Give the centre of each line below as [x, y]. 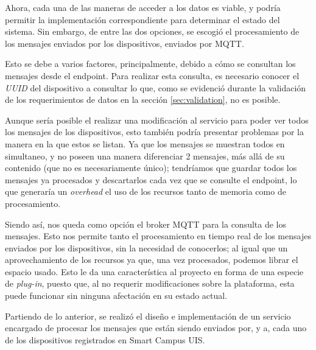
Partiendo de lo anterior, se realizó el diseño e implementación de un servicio [148, 316]
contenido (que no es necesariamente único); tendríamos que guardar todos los [151, 168]
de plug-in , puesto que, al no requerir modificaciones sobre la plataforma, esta [150, 283]
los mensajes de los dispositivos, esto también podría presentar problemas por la [154, 132]
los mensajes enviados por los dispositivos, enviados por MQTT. [125, 43]
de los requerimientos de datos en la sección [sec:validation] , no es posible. [143, 100]
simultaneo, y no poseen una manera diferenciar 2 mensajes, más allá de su [145, 156]
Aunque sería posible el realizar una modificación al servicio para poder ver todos [157, 120]
